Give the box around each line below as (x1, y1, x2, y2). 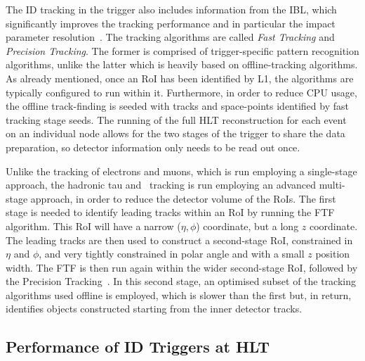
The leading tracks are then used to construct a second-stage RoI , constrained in (6, 232, 353, 247)
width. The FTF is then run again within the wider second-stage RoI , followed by (6, 260, 358, 274)
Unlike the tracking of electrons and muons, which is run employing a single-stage (6, 163, 357, 178)
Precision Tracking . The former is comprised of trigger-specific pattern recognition (6, 43, 359, 58)
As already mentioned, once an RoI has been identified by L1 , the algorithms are (6, 70, 354, 85)
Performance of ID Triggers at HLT (6, 336, 270, 357)
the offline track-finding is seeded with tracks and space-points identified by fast (6, 99, 349, 113)
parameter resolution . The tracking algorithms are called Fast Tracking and (6, 30, 335, 44)
